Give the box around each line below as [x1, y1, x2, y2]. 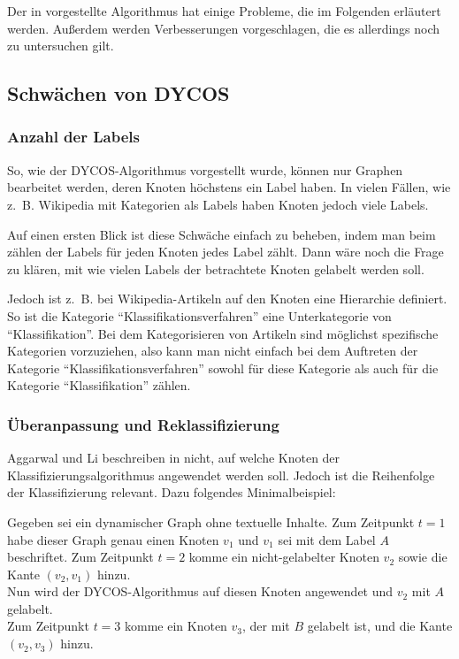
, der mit [242, 617, 290, 635]
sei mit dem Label [278, 530, 376, 548]
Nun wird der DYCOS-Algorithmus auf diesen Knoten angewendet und [7, 582, 394, 601]
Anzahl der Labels [7, 126, 140, 148]
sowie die [398, 548, 448, 566]
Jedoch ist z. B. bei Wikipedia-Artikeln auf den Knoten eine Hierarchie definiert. [7, 289, 448, 308]
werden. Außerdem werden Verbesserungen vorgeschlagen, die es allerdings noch [7, 19, 440, 37]
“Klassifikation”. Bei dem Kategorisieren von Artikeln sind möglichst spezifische [7, 324, 439, 342]
